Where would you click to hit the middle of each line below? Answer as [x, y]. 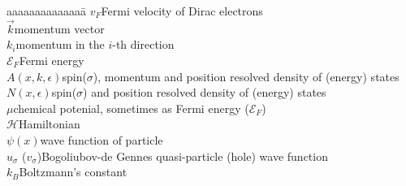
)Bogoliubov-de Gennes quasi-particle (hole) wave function [182, 156]
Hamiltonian [49, 124]
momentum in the [60, 44]
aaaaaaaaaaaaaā [46, 11]
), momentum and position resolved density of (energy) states [246, 76]
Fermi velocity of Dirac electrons [182, 11]
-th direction [143, 44]
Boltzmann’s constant [73, 172]
